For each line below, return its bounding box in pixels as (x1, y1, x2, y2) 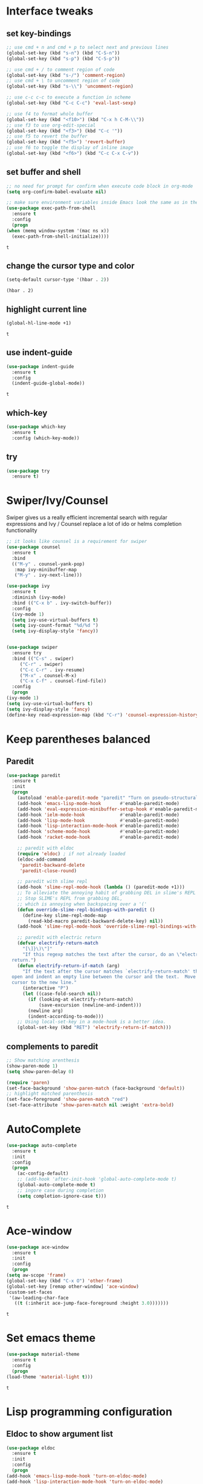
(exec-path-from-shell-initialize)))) (11, 233, 110, 240)
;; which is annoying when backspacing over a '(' (17, 901, 147, 907)
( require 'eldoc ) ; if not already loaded (17, 850, 126, 857)
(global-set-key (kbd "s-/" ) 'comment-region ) (6, 72, 126, 78)
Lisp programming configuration (6, 1405, 173, 1419)
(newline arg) (28, 1008, 63, 1014)
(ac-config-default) (17, 1170, 69, 1177)
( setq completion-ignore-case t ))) (17, 1193, 107, 1199)
